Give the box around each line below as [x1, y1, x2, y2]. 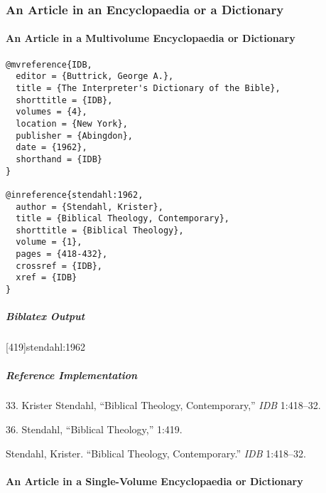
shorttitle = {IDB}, [16, 95, 113, 105]
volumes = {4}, [16, 107, 87, 117]
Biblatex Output [6, 309, 85, 324]
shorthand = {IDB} [16, 154, 103, 164]
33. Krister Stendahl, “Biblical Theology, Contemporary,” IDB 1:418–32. [6, 398, 321, 413]
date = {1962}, [16, 142, 87, 153]
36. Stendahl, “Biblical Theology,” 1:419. [6, 422, 183, 437]
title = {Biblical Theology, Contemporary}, [16, 213, 229, 224]
